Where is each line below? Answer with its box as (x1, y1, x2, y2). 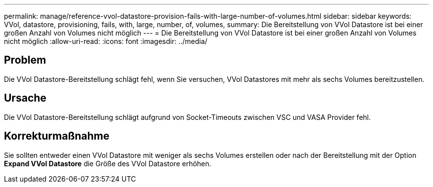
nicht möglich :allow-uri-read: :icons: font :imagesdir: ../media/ (4, 37, 208, 45)
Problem (4, 54, 46, 67)
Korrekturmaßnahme (4, 130, 110, 143)
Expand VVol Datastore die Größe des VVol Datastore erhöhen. (4, 159, 212, 168)
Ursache (4, 92, 46, 105)
